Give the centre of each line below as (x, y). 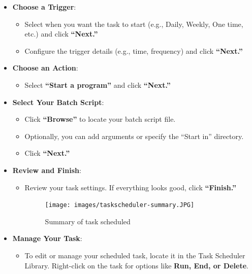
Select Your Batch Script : (58, 102)
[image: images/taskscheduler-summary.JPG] (120, 205)
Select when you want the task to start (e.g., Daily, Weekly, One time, (134, 24)
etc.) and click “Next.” (61, 34)
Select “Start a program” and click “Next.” (98, 84)
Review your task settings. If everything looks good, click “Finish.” (130, 187)
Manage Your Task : (47, 238)
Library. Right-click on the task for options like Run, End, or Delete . (136, 265)
